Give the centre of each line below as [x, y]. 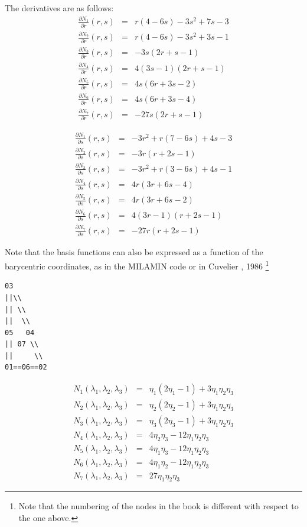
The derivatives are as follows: [59, 8]
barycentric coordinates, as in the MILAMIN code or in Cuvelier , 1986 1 [137, 265]
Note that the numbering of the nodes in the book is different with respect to [159, 506]
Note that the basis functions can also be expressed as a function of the [134, 252]
